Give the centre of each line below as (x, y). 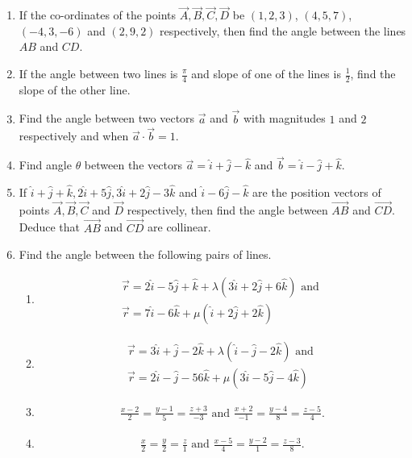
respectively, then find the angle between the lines (283, 30)
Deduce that (50, 227)
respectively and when (74, 136)
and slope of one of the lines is (266, 73)
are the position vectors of (317, 192)
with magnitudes (284, 118)
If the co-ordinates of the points (98, 15)
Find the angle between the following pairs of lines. (145, 254)
